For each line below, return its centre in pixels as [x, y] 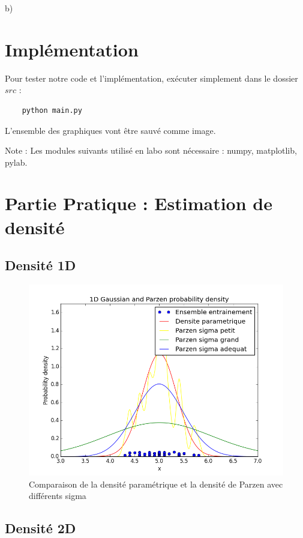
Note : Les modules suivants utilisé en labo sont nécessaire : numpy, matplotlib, [151, 150]
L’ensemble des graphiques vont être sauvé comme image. [110, 130]
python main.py [52, 110]
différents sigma [58, 496]
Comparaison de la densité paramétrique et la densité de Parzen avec [156, 484]
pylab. [16, 162]
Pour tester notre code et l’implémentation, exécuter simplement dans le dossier [151, 78]
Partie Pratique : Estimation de [139, 203]
